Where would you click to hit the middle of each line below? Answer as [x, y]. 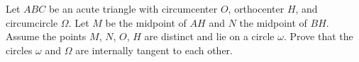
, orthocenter [256, 8]
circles [19, 50]
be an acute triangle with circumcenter [133, 8]
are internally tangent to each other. [154, 50]
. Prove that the [318, 36]
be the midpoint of [146, 22]
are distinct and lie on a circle [209, 36]
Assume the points [46, 36]
